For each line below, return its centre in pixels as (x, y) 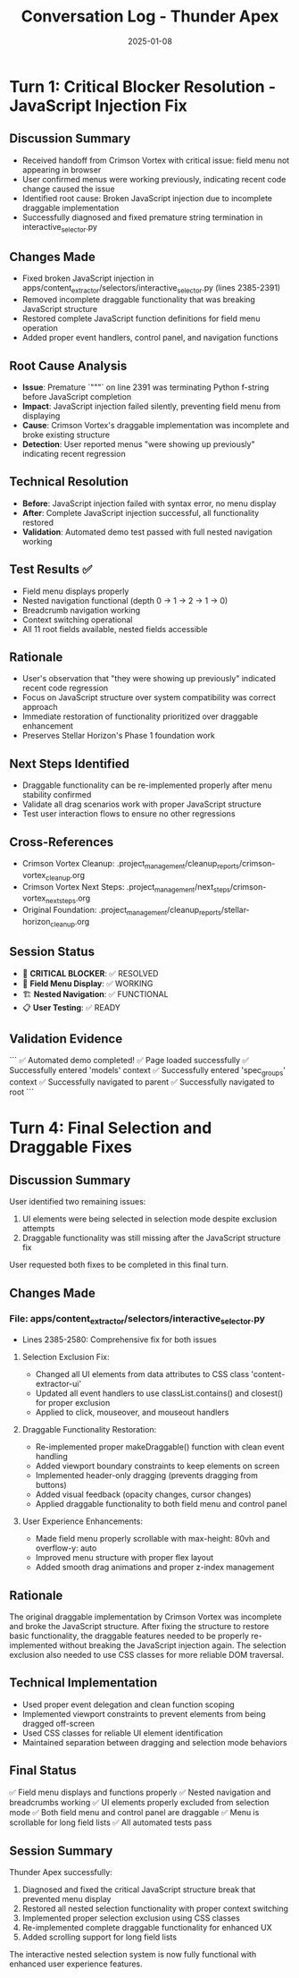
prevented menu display (66, 1899)
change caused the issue (68, 189)
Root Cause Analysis (68, 365)
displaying (41, 415)
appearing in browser (62, 169)
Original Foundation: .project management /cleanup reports (121, 911)
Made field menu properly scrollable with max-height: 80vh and (153, 1539)
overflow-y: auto (66, 1548)
